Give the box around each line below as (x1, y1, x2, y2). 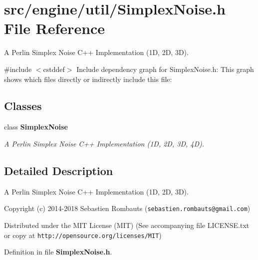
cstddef (43, 63, 65, 74)
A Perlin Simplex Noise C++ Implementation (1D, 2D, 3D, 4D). (4, 138, 205, 148)
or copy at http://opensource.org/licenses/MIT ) (4, 229, 162, 240)
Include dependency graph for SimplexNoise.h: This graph (76, 63, 254, 74)
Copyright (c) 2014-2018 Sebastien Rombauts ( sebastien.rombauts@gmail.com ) (4, 203, 251, 213)
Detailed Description (4, 162, 113, 178)
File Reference (4, 18, 105, 38)
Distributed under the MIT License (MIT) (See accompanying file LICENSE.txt (4, 219, 250, 230)
